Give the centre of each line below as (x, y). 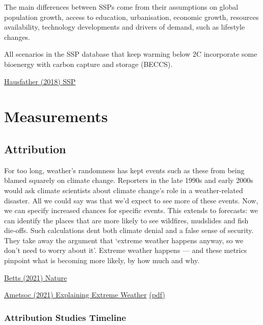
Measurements (56, 116)
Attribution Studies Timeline (65, 317)
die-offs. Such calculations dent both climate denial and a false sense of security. (129, 230)
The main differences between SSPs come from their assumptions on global (121, 7)
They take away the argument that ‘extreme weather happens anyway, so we (124, 240)
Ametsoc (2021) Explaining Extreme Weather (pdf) (85, 295)
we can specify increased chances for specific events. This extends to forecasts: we (131, 210)
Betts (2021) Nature (36, 277)
